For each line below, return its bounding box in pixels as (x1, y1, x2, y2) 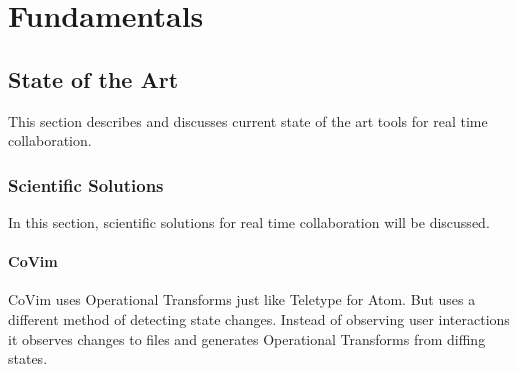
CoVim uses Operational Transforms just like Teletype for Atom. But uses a (8, 289, 476, 310)
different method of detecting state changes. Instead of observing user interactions (8, 308, 510, 329)
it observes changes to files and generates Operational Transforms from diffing (8, 328, 486, 349)
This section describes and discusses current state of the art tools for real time (8, 110, 488, 131)
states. (8, 348, 48, 369)
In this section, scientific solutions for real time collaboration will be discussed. (8, 211, 490, 232)
